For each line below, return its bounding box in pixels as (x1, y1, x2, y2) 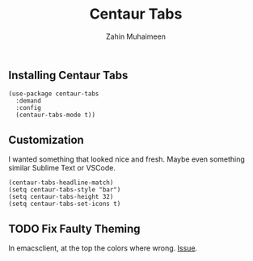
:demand (15, 97, 42, 105)
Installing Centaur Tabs (8, 68, 129, 82)
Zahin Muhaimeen (106, 32, 166, 41)
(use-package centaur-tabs (8, 90, 99, 98)
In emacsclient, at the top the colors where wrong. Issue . (8, 243, 198, 253)
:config (15, 104, 42, 112)
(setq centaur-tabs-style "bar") (8, 186, 121, 194)
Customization (8, 133, 85, 146)
